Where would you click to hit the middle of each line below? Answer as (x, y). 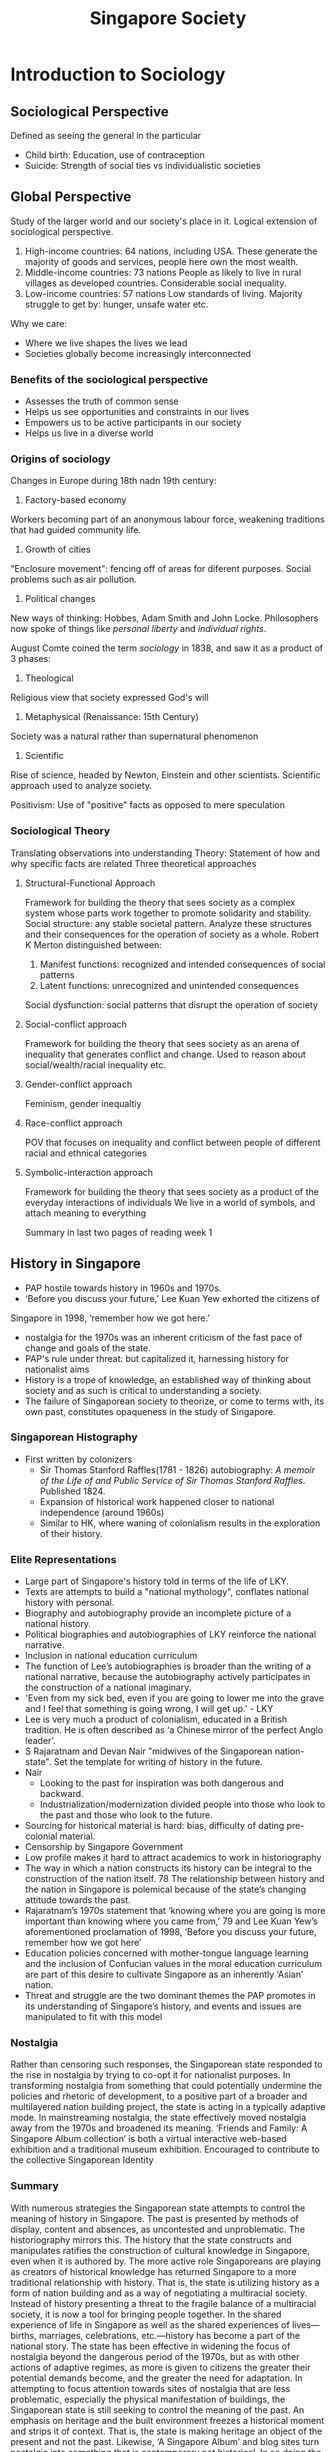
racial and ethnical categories (86, 1153)
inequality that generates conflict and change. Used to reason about (165, 1054)
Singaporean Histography (74, 1437)
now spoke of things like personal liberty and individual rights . (138, 629)
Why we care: (39, 323)
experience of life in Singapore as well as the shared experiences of (150, 2324)
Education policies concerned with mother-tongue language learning (166, 1953)
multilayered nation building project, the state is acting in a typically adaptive (168, 2107)
